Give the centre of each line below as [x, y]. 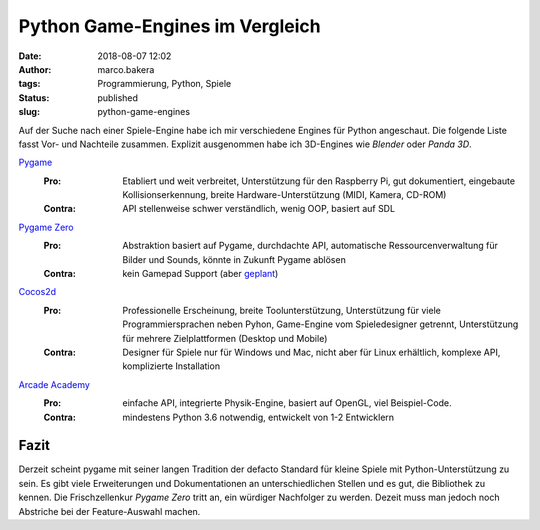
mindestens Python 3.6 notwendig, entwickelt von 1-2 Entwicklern [258, 417]
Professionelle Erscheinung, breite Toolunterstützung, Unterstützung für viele [282, 310]
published [118, 97]
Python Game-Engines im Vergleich [170, 26]
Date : [30, 56]
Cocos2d [37, 292]
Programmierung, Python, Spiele [164, 84]
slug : [29, 112]
